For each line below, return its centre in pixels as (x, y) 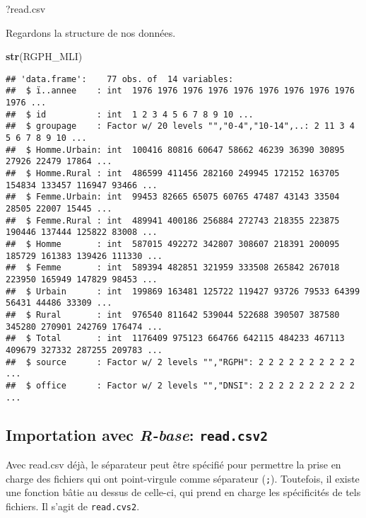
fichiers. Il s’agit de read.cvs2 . (73, 506)
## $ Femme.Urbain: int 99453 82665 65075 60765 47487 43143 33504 (173, 197)
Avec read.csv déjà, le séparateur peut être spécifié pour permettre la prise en (173, 464)
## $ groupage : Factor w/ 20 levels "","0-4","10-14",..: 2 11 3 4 (180, 126)
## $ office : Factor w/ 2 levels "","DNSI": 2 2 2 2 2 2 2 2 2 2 (180, 385)
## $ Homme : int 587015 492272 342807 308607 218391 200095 (173, 244)
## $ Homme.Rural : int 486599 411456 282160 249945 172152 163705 (173, 174)
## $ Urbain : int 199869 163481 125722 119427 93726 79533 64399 (183, 291)
